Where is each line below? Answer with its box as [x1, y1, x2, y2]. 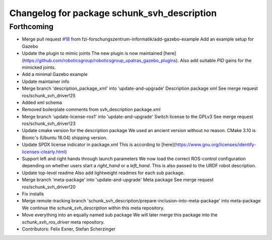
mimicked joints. [22, 64, 56, 70]
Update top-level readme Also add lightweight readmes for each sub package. [22, 170, 185, 176]
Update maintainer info [22, 78, 70, 84]
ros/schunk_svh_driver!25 [22, 92, 76, 98]
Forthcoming [9, 22, 54, 31]
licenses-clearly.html [22, 149, 65, 155]
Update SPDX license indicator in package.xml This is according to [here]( [22, 142, 176, 148]
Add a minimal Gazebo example [22, 71, 88, 77]
